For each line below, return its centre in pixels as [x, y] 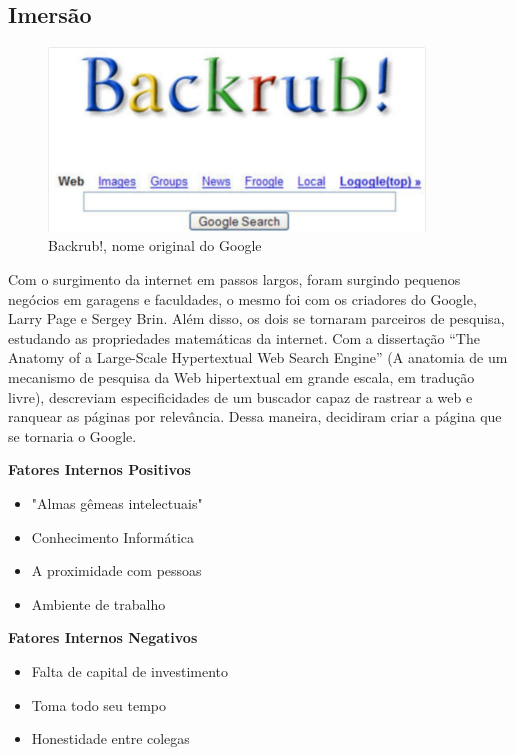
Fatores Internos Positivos [99, 469]
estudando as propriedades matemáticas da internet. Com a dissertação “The [244, 337]
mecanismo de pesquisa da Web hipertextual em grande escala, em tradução [241, 376]
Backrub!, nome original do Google [155, 245]
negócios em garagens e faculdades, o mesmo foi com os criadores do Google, [242, 298]
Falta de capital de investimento [130, 670]
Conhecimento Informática [113, 536]
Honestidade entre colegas [110, 738]
